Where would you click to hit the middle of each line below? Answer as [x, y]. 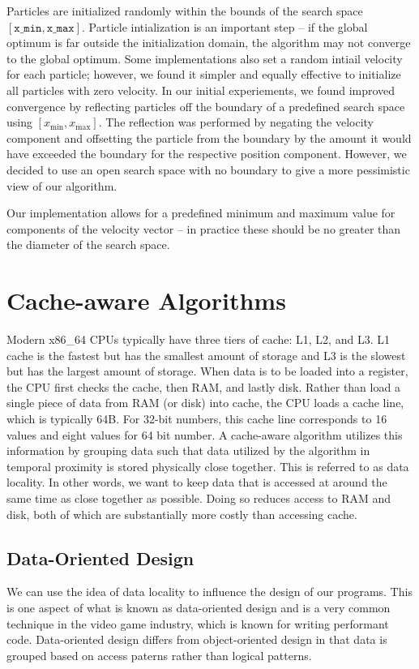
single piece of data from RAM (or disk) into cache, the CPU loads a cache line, [205, 403]
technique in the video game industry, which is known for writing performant [198, 623]
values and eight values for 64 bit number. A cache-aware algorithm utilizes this [205, 434]
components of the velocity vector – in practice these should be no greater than [204, 228]
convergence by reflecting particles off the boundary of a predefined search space [206, 106]
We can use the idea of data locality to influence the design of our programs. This [209, 592]
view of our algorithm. [62, 185]
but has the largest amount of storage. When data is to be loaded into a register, [207, 371]
